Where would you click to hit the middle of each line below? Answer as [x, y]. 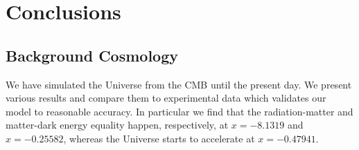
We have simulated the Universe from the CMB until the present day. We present [179, 84]
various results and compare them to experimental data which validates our [166, 98]
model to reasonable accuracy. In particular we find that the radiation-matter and [179, 111]
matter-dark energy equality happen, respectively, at [117, 125]
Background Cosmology [92, 55]
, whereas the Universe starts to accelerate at [159, 138]
